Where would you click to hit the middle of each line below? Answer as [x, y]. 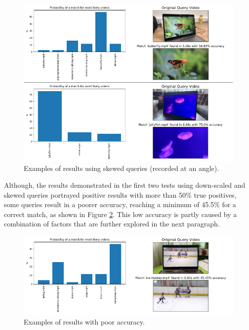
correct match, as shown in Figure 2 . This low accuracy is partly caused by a [121, 214]
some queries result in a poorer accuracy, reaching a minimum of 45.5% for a [120, 204]
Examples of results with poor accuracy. [84, 321]
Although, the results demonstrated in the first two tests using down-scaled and [125, 185]
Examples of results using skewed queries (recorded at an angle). [122, 168]
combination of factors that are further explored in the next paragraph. [112, 224]
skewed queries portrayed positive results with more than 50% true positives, [120, 194]
